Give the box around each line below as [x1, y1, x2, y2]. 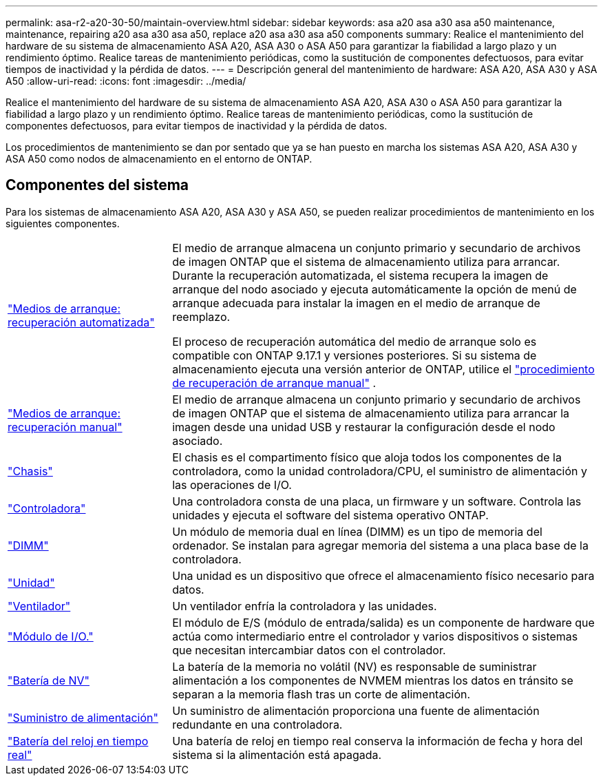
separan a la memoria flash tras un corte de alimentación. [172, 687, 471, 701]
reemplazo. [172, 309, 231, 324]
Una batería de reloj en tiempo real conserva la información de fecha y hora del [172, 733, 583, 748]
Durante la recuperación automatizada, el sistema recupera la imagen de [172, 268, 549, 282]
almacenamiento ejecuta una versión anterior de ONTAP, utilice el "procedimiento [172, 362, 595, 376]
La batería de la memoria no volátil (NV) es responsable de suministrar [172, 659, 537, 674]
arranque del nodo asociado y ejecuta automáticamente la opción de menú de [172, 282, 577, 296]
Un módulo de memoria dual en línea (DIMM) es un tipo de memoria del [172, 524, 542, 539]
